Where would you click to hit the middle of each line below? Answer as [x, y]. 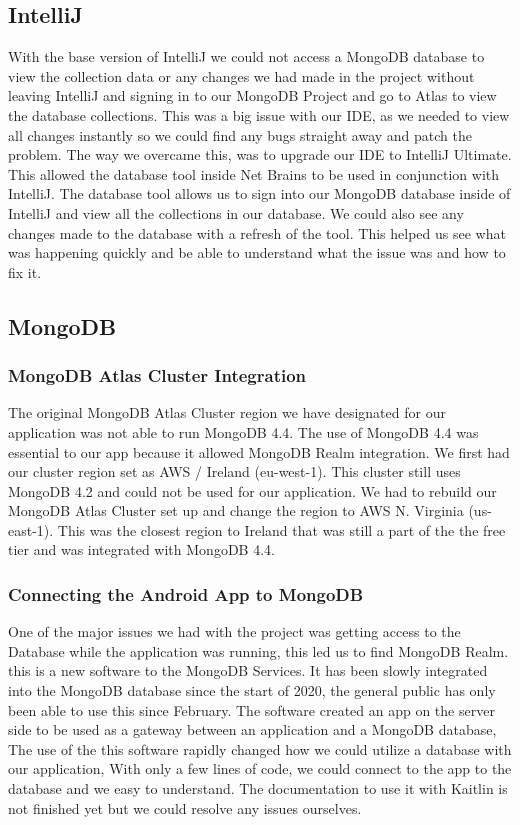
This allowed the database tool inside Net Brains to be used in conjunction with [254, 173]
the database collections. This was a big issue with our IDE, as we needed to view [259, 114]
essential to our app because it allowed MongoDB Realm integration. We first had [259, 451]
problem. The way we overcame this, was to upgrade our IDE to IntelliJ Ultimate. [260, 154]
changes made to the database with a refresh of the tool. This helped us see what [257, 232]
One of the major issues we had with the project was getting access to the [234, 631]
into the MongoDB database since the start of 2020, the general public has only [252, 690]
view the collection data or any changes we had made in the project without [241, 75]
